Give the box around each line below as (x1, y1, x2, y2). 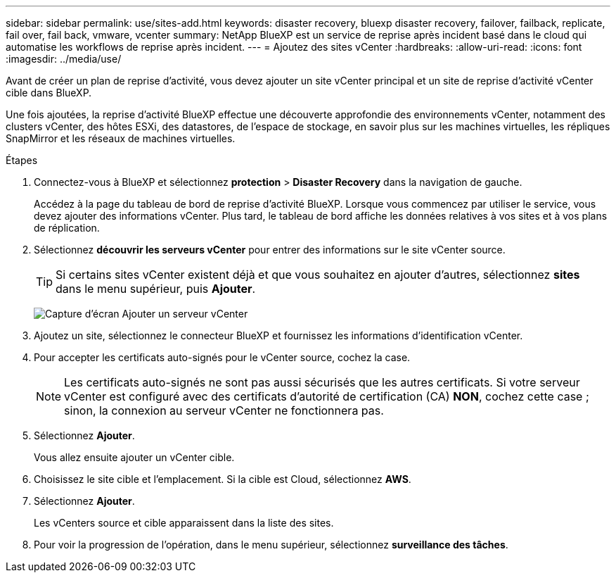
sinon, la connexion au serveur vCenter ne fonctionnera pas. (64, 403, 384, 417)
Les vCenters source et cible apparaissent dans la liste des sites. (34, 517, 334, 529)
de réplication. (34, 222, 100, 234)
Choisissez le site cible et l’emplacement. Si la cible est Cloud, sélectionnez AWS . (34, 473, 411, 485)
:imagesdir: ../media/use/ (6, 53, 122, 65)
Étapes (6, 154, 38, 166)
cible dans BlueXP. (6, 87, 92, 99)
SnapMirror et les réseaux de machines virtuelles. (6, 132, 236, 144)
